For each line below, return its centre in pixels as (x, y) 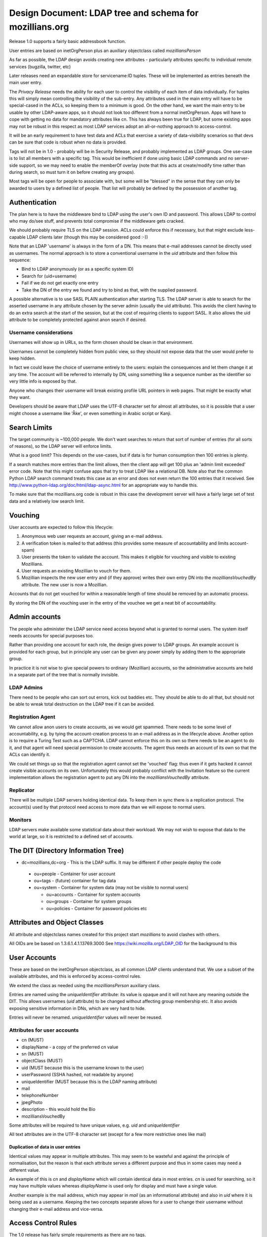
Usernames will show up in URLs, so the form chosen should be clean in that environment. (101, 342)
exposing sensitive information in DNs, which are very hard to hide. (77, 1008)
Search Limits (31, 427)
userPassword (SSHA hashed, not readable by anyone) (77, 1075)
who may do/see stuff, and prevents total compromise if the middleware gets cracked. (97, 221)
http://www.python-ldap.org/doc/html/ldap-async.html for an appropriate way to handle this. (104, 485)
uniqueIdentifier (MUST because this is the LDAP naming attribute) (89, 1082)
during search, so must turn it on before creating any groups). (72, 172)
